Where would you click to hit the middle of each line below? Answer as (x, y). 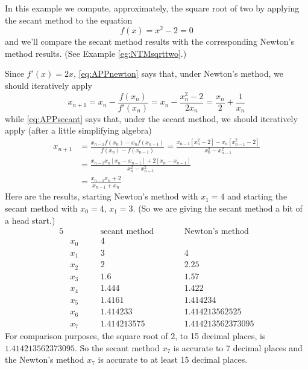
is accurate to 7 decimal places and (238, 347)
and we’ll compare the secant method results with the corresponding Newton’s (150, 41)
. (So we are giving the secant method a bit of (218, 208)
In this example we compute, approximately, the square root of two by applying (152, 8)
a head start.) (30, 220)
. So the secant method (117, 347)
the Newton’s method (45, 359)
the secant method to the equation (69, 20)
